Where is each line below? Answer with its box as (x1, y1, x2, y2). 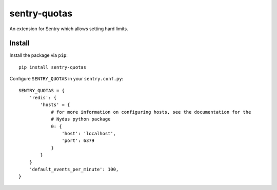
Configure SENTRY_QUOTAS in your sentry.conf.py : (9, 76, 124, 82)
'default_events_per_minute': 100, (29, 166, 119, 172)
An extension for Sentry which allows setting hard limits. (9, 26, 128, 32)
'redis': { (29, 95, 57, 101)
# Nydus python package (51, 116, 111, 122)
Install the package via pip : (9, 52, 68, 58)
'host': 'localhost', (62, 131, 116, 136)
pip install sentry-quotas (18, 64, 87, 70)
